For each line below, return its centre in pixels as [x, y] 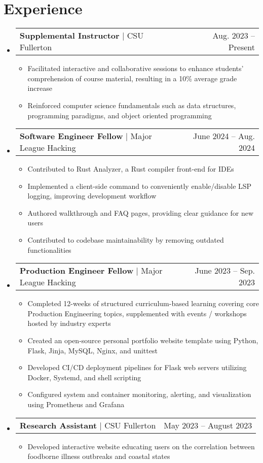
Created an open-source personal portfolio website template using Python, [143, 340]
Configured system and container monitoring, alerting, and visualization [139, 394]
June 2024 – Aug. [224, 136]
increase [40, 88]
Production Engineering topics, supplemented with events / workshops [137, 313]
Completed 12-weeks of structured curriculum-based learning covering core [143, 303]
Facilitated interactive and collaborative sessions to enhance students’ [136, 68]
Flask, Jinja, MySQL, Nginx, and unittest [92, 350]
